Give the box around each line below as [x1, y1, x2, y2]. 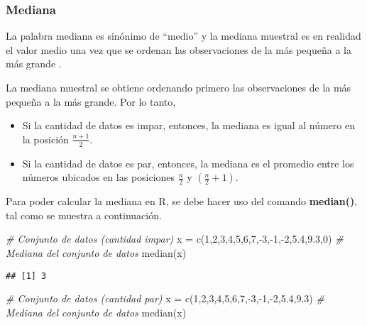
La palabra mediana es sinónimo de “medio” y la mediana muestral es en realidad [6, 28, 361, 43]
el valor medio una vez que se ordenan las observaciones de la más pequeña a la [6, 42, 351, 57]
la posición [22, 131, 69, 146]
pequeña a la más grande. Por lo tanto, [6, 94, 176, 109]
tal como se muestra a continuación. [6, 207, 162, 222]
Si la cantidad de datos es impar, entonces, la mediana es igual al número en [22, 118, 355, 133]
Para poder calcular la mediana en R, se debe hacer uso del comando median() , [6, 194, 358, 209]
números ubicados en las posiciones [22, 170, 175, 184]
